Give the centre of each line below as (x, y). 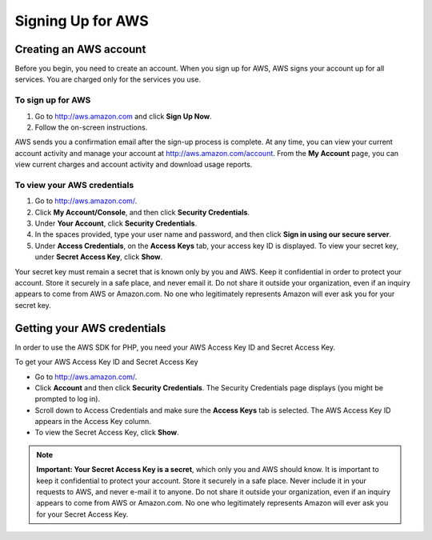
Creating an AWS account (80, 49)
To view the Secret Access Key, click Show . (107, 433)
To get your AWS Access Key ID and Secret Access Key (107, 362)
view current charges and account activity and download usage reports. (134, 165)
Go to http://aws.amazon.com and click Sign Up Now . (123, 116)
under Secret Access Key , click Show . (99, 257)
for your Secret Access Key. (82, 514)
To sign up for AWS (53, 100)
